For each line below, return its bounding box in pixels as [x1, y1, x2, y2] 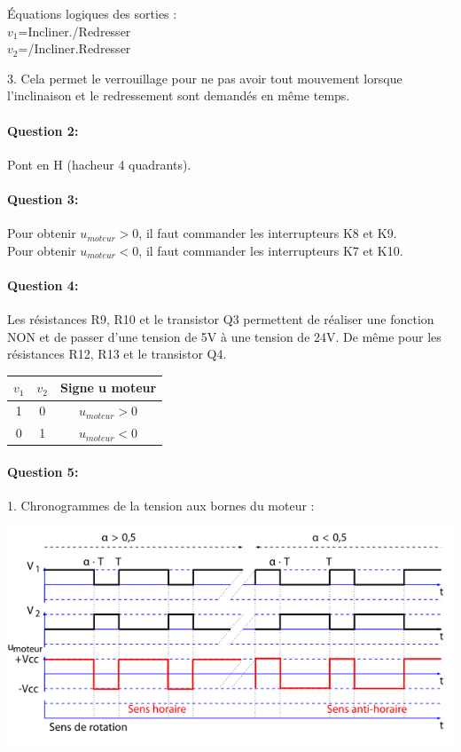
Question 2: [7, 121, 79, 139]
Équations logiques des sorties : [7, 4, 177, 22]
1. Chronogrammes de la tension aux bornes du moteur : [7, 496, 315, 514]
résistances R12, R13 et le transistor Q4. [7, 344, 227, 363]
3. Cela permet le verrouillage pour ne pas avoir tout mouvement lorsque [7, 68, 402, 87]
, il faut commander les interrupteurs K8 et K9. [138, 224, 397, 242]
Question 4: [7, 275, 79, 294]
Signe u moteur [59, 378, 157, 397]
